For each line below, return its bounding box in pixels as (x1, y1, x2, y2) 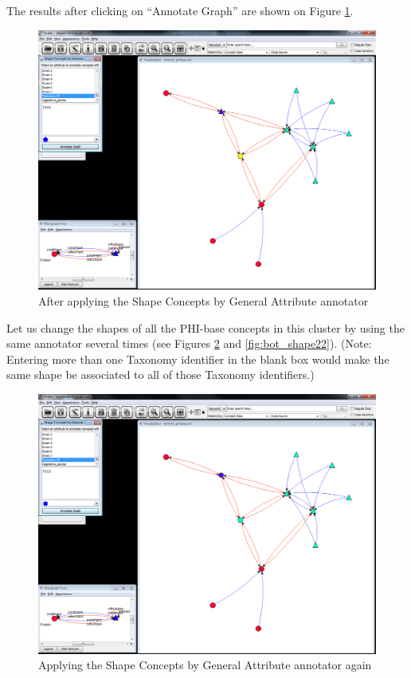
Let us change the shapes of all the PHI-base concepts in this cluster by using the (6, 319, 405, 336)
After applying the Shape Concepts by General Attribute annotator (38, 293, 369, 309)
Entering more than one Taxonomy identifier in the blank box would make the (6, 350, 389, 367)
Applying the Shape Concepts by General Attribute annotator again (38, 656, 372, 673)
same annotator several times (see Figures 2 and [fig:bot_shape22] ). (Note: (6, 335, 372, 352)
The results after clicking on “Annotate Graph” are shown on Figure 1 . (6, 2, 354, 18)
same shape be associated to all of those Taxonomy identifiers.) (6, 366, 315, 383)
